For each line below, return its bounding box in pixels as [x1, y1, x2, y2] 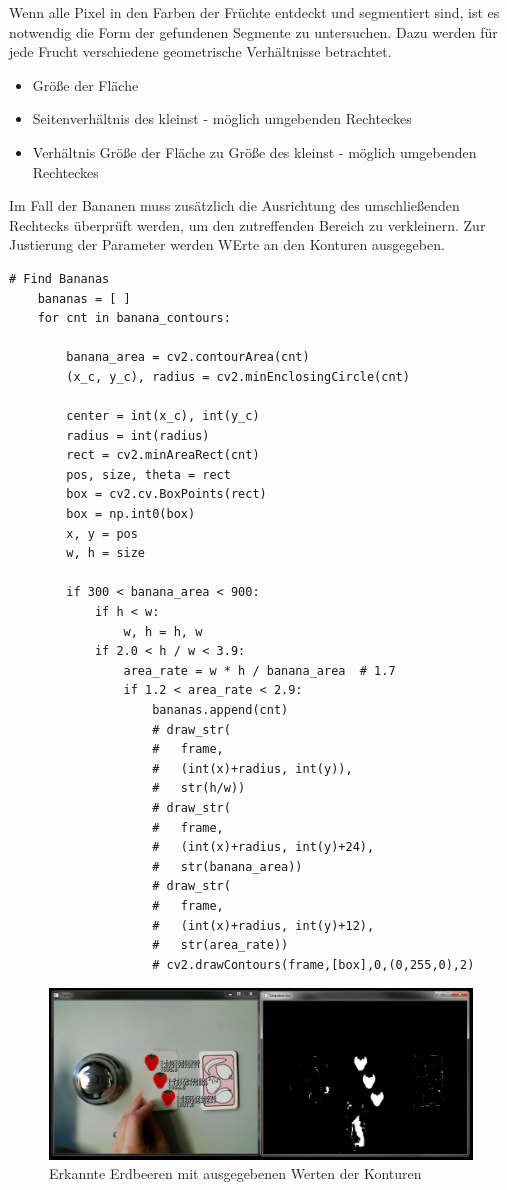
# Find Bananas [9, 271, 110, 286]
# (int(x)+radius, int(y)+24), [152, 840, 375, 855]
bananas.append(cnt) [152, 703, 289, 717]
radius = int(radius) [66, 428, 210, 443]
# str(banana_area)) [152, 859, 303, 874]
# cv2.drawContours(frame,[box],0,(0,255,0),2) [152, 957, 475, 972]
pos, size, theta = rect [66, 467, 231, 482]
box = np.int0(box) [66, 507, 196, 522]
